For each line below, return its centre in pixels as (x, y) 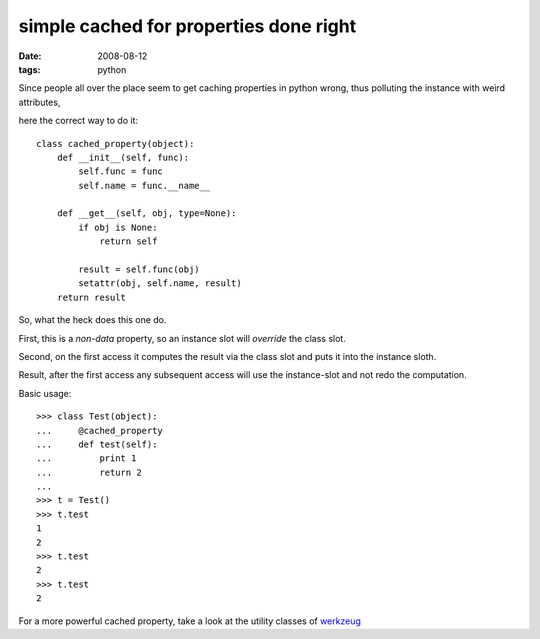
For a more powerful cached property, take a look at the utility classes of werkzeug (190, 621)
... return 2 (89, 472)
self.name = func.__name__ (144, 185)
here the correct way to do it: (78, 121)
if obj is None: (118, 227)
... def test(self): (97, 444)
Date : (30, 56)
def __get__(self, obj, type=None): (146, 213)
